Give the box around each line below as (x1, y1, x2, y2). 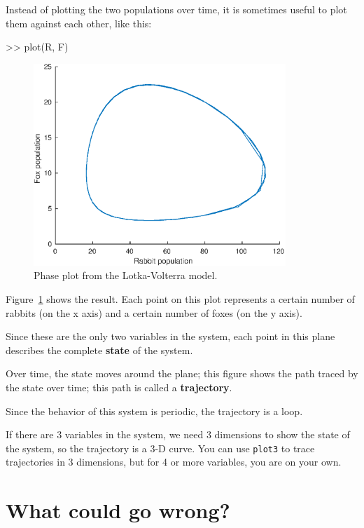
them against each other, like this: (6, 15, 152, 30)
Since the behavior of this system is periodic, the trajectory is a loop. (6, 403, 303, 418)
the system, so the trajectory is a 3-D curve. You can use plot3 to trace (6, 440, 315, 455)
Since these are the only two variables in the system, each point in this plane (6, 329, 335, 344)
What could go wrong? (6, 496, 230, 524)
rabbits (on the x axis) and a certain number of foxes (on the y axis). (6, 305, 302, 320)
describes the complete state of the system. (6, 342, 193, 357)
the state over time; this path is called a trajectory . (6, 379, 232, 394)
